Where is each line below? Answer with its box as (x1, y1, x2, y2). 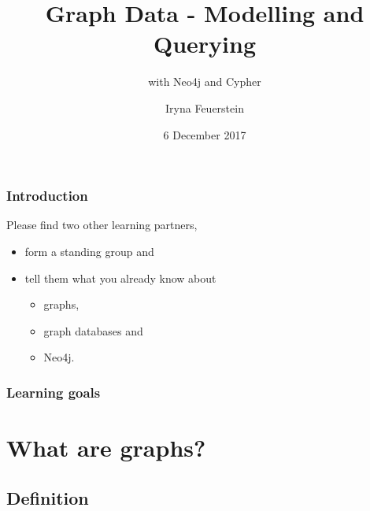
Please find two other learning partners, (6, 217, 198, 233)
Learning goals (6, 382, 101, 402)
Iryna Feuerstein (165, 99, 244, 116)
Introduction (6, 186, 88, 206)
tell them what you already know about (24, 269, 216, 286)
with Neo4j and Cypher (148, 73, 261, 90)
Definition (6, 485, 89, 509)
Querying (153, 28, 257, 60)
